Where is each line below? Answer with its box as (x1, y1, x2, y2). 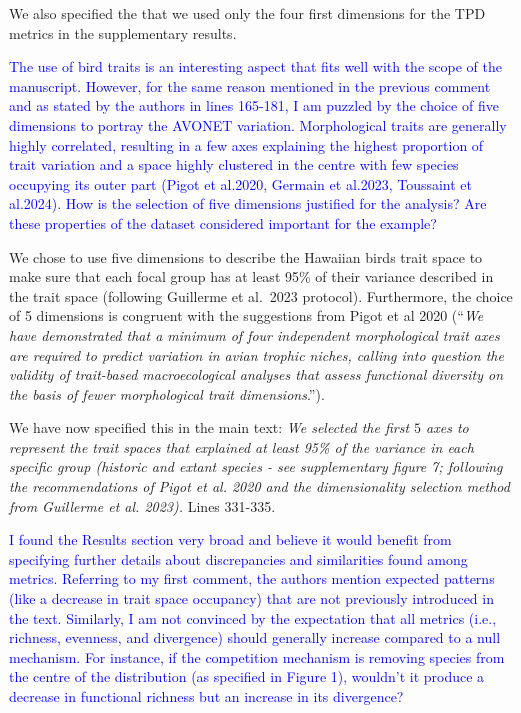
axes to (426, 417, 469, 438)
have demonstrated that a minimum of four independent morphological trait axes (9, 324, 500, 345)
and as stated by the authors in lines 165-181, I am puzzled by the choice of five (9, 95, 499, 116)
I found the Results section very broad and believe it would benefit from (9, 529, 452, 550)
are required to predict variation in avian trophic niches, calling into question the (9, 344, 504, 365)
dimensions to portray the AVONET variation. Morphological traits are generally (9, 114, 507, 135)
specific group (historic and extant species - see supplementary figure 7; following (9, 456, 503, 477)
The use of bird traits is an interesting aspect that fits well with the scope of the (9, 56, 502, 77)
